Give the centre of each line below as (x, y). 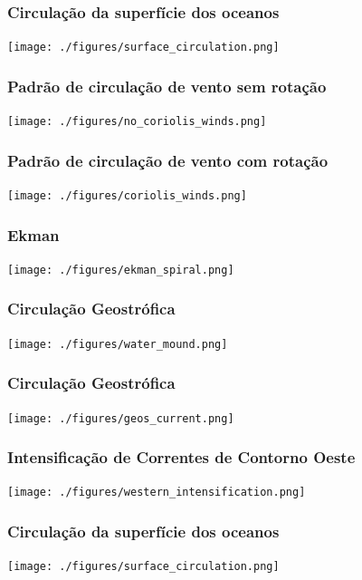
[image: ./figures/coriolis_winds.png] (127, 195)
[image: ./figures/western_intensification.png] (157, 493)
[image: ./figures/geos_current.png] (121, 418)
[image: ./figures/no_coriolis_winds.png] (137, 122)
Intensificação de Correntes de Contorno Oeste (181, 457)
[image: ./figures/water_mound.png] (118, 344)
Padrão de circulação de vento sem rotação (167, 86)
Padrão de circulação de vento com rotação (168, 160)
